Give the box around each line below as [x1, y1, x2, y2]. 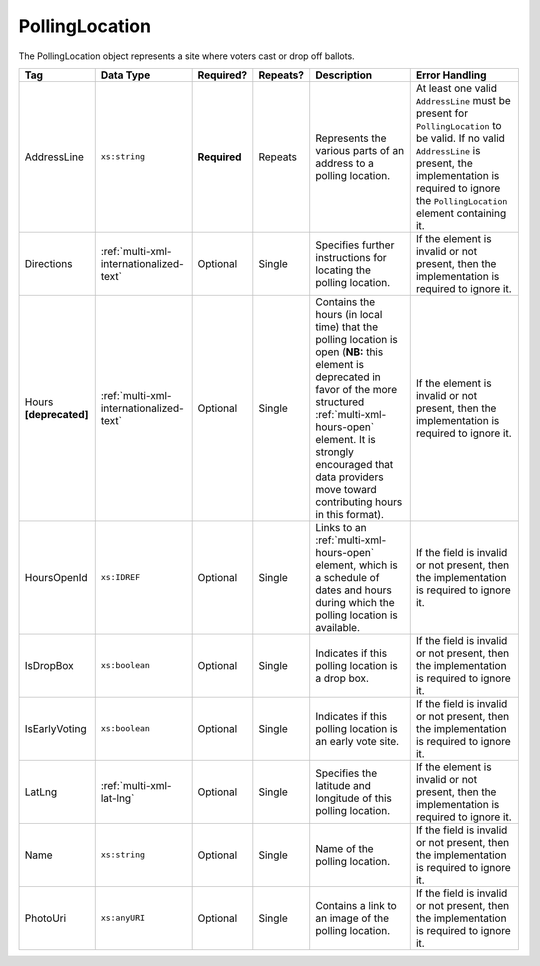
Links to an [315, 520, 367, 534]
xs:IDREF [100, 572, 141, 583]
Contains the [315, 295, 376, 309]
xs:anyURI [100, 913, 145, 924]
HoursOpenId [24, 570, 89, 584]
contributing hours [315, 495, 403, 509]
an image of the [315, 911, 390, 925]
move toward [315, 482, 377, 496]
